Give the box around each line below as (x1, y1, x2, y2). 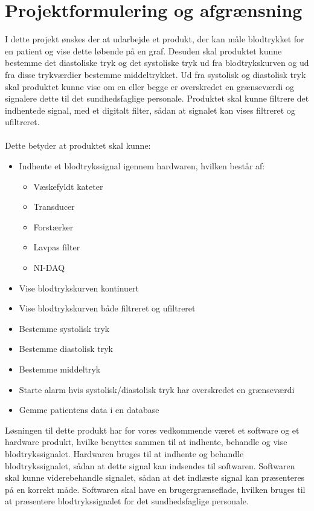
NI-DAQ (33, 261, 65, 274)
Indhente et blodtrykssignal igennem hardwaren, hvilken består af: (19, 160, 265, 172)
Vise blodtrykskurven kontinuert (19, 281, 139, 294)
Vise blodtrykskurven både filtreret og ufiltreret (19, 302, 196, 314)
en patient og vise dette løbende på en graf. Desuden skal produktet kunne (5, 44, 282, 57)
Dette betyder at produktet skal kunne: (5, 139, 151, 152)
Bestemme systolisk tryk (19, 322, 110, 334)
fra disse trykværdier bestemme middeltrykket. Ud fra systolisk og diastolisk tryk (5, 68, 306, 80)
